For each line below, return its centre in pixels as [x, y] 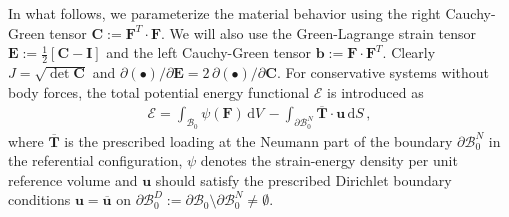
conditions [39, 199]
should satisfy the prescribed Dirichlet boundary [303, 179]
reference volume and [73, 179]
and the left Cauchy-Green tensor [209, 52]
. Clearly [409, 52]
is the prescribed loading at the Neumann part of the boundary [258, 140]
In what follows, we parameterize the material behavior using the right [224, 13]
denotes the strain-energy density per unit [329, 160]
